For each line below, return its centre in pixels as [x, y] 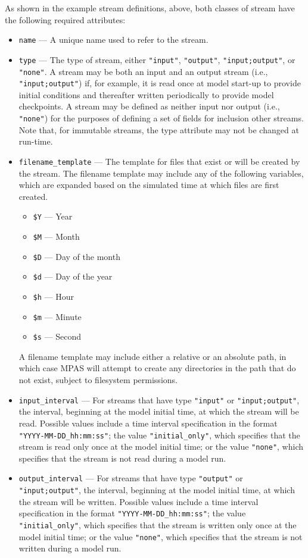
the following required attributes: [65, 19]
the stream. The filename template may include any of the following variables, [161, 173]
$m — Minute [57, 316]
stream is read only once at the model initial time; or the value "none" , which [161, 446]
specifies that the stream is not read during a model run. [122, 458]
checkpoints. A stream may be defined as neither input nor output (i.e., [149, 106]
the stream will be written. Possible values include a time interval [139, 501]
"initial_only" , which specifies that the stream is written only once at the [158, 524]
